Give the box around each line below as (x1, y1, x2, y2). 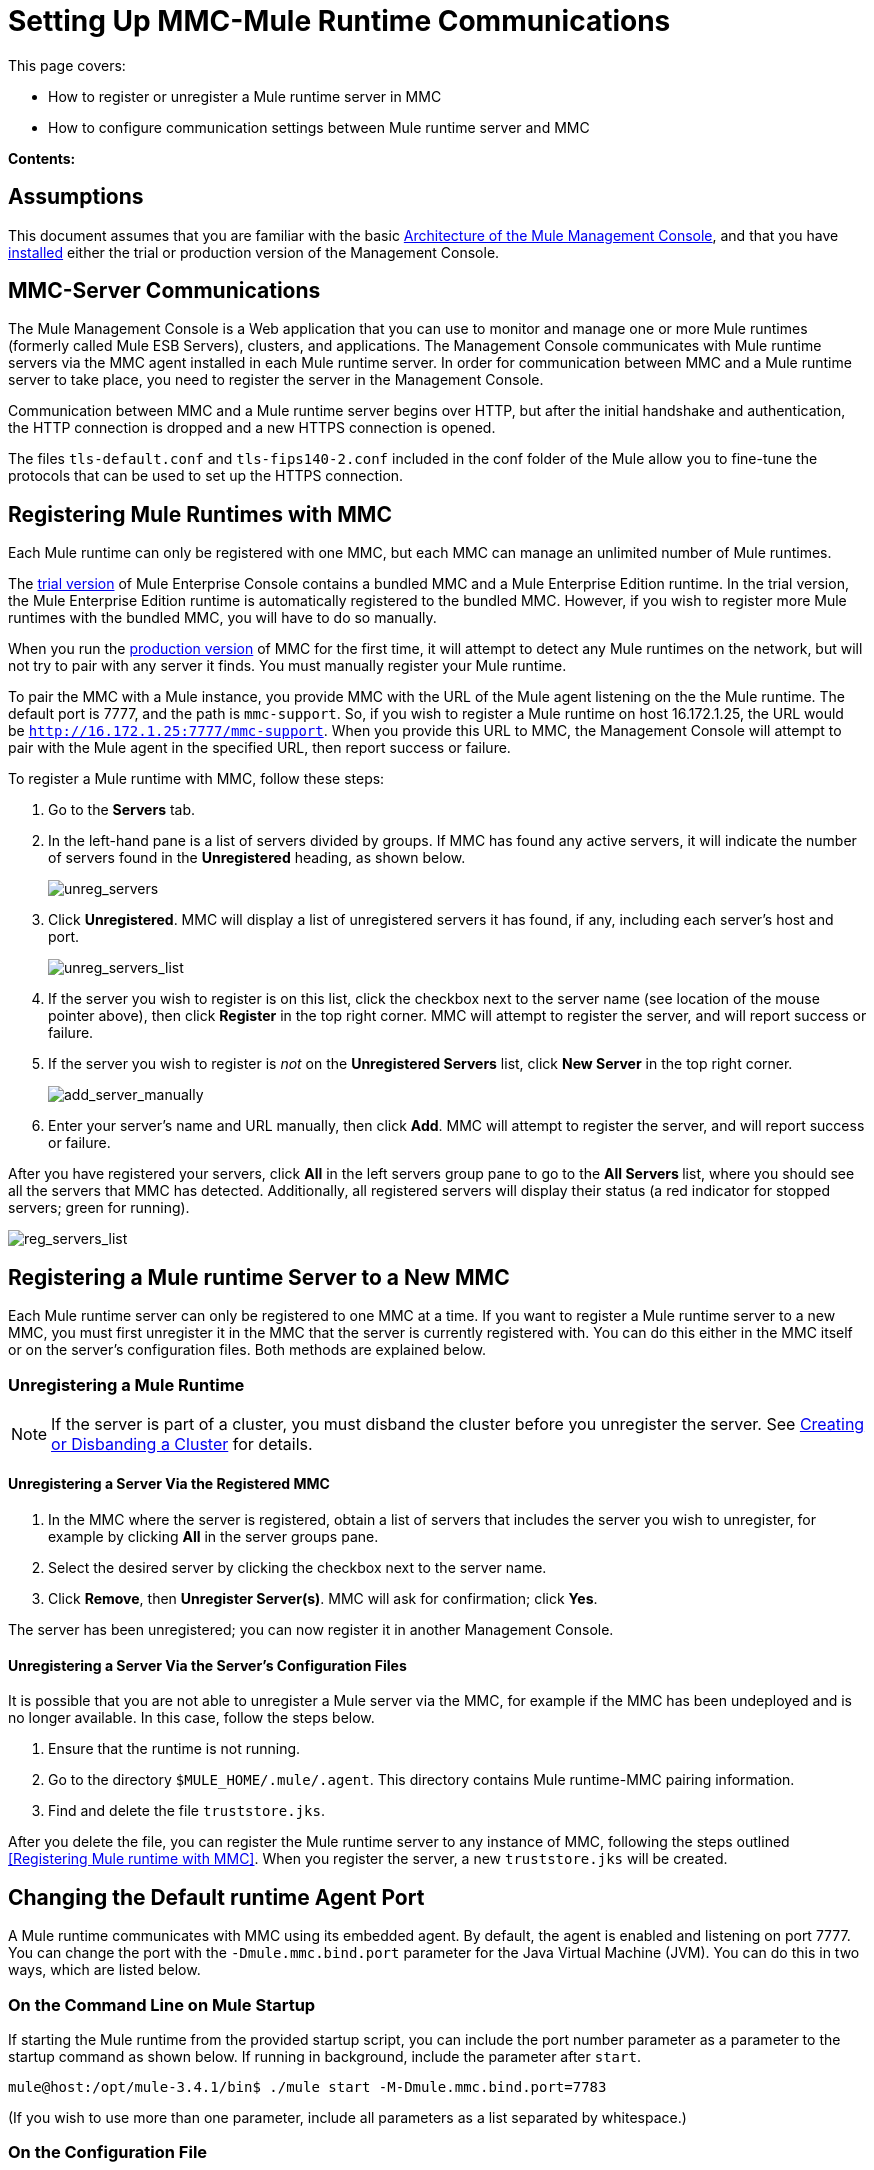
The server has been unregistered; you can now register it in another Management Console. (8, 1621, 614, 1639)
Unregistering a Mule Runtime (8, 1374, 245, 1395)
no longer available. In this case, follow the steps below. (8, 1709, 375, 1727)
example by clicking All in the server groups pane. (48, 1528, 379, 1546)
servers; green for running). (8, 1199, 190, 1217)
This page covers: (8, 56, 126, 74)
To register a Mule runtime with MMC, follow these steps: (8, 770, 385, 788)
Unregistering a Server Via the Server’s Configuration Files (8, 1656, 407, 1674)
